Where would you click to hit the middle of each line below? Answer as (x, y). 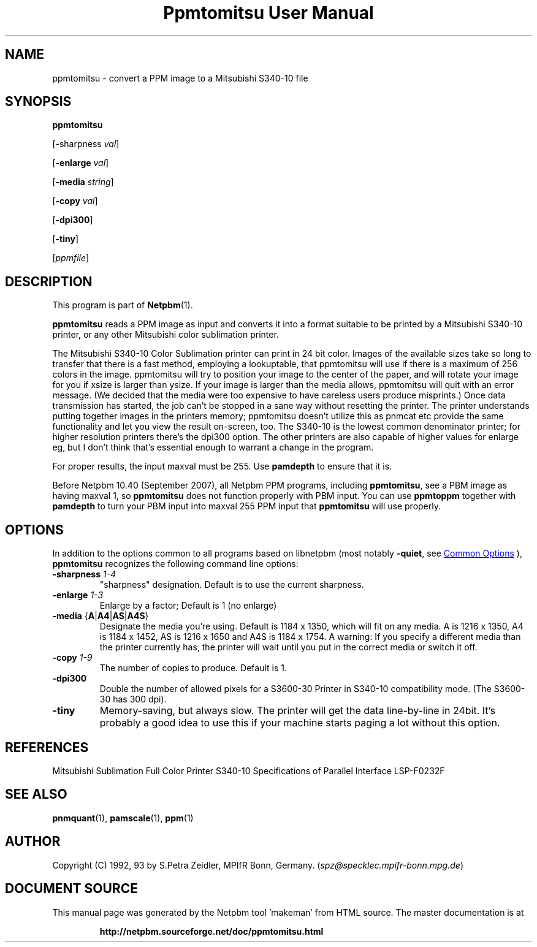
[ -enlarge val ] (81, 163)
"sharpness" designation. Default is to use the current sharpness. (232, 585)
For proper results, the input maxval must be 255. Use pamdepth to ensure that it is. (222, 466)
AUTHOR (33, 842)
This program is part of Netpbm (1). (123, 305)
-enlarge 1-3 (78, 595)
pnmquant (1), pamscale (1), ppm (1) (123, 818)
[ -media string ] (83, 182)
